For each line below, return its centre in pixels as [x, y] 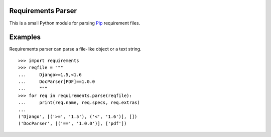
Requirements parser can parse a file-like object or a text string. [75, 49]
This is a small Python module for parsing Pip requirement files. [75, 23]
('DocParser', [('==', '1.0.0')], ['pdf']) [73, 123]
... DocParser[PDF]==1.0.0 [57, 81]
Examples [25, 37]
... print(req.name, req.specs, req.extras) [79, 103]
